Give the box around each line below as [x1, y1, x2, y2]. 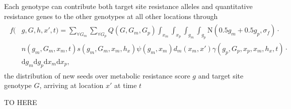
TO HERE [4, 97, 37, 107]
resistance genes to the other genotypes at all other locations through [4, 10, 218, 21]
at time [114, 80, 137, 90]
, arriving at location [39, 80, 104, 90]
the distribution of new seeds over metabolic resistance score [4, 70, 190, 80]
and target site [198, 70, 244, 80]
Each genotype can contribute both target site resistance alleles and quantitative [4, 1, 253, 11]
